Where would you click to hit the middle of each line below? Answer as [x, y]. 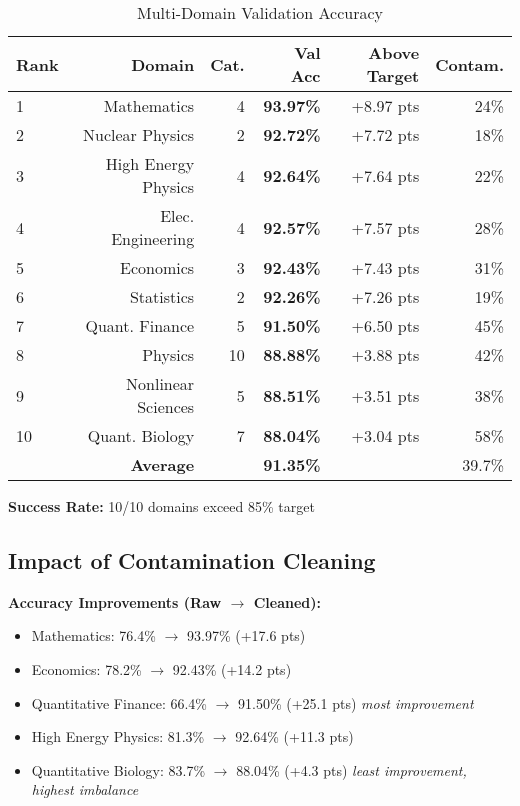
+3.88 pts [385, 354]
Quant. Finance [140, 325]
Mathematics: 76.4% [93, 635]
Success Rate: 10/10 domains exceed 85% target [161, 506]
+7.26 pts [385, 296]
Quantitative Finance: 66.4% [119, 702]
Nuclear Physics [139, 134]
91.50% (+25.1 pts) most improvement [356, 702]
